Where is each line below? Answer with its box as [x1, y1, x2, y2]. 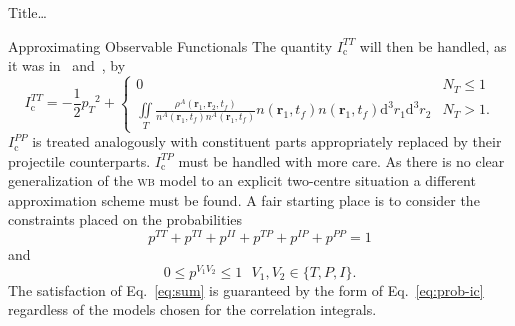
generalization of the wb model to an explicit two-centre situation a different [8, 170, 476, 191]
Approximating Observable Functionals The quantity [8, 35, 333, 56]
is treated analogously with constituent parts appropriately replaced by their [32, 131, 502, 152]
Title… [8, 2, 47, 22]
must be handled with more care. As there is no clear [178, 150, 505, 171]
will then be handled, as [359, 35, 507, 56]
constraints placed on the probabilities [8, 209, 243, 230]
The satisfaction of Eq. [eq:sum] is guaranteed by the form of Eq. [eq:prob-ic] [8, 279, 484, 300]
